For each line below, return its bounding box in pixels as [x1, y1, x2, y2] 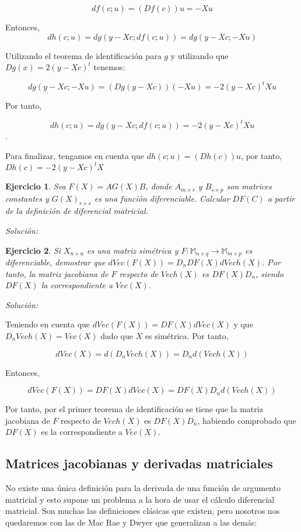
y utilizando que [170, 49, 229, 61]
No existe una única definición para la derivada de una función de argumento [5, 482, 281, 494]
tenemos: [93, 61, 125, 73]
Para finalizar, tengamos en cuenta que [5, 149, 144, 161]
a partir [267, 192, 295, 204]
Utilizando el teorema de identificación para [5, 49, 162, 61]
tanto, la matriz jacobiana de [5, 267, 108, 279]
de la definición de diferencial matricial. [5, 205, 148, 217]
